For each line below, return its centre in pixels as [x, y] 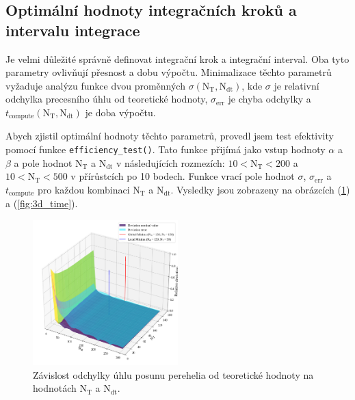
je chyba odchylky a [269, 99]
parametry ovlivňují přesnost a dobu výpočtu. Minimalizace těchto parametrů [169, 72]
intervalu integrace [73, 30]
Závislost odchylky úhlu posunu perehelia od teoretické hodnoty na [173, 374]
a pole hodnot [43, 162]
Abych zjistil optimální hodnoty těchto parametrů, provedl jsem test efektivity [170, 136]
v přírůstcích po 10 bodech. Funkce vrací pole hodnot [183, 176]
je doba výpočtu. [120, 112]
